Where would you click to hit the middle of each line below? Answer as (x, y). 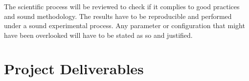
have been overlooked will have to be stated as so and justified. (98, 35)
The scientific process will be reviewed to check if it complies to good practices (122, 6)
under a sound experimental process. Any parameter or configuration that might (124, 25)
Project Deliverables (74, 68)
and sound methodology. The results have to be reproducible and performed (118, 16)
